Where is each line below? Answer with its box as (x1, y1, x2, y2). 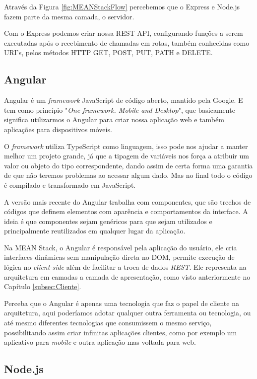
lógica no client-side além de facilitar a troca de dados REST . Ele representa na (4, 262, 247, 272)
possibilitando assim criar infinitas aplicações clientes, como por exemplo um (4, 327, 237, 337)
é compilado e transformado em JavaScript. (4, 179, 136, 190)
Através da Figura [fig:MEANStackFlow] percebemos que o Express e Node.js (4, 1, 240, 11)
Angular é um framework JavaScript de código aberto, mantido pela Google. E (4, 95, 243, 105)
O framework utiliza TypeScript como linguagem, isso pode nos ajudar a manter (4, 141, 248, 151)
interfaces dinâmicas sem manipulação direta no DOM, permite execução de (4, 252, 235, 262)
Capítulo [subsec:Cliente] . (4, 281, 81, 292)
